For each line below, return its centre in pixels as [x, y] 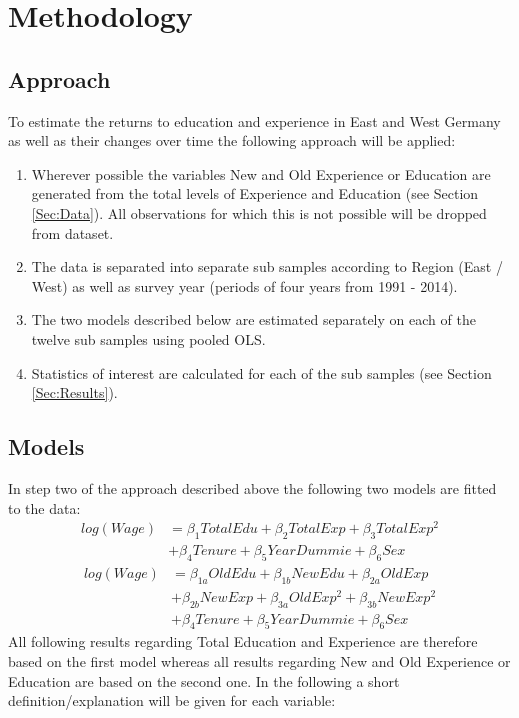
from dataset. [72, 232]
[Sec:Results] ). [74, 392]
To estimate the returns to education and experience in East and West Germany [254, 120]
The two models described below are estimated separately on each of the [253, 319]
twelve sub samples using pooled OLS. [148, 338]
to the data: [44, 507]
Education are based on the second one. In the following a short [204, 680]
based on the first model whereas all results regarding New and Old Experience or [259, 660]
